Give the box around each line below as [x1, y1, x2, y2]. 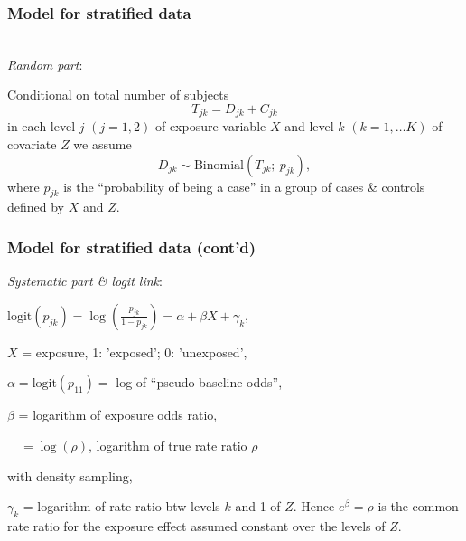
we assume [73, 135, 132, 154]
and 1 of [235, 497, 281, 516]
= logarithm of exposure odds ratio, [18, 405, 218, 424]
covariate [7, 135, 57, 154]
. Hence [293, 497, 335, 516]
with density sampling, [7, 466, 133, 485]
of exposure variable [154, 117, 266, 136]
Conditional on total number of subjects [7, 85, 229, 104]
